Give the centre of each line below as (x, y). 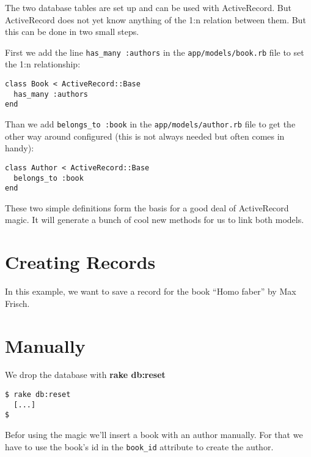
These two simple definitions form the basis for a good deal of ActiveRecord (147, 207)
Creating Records (80, 262)
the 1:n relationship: (43, 64)
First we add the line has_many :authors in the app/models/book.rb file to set (155, 52)
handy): (20, 148)
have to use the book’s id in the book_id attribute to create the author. (139, 446)
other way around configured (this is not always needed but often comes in (145, 136)
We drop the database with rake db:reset (85, 375)
